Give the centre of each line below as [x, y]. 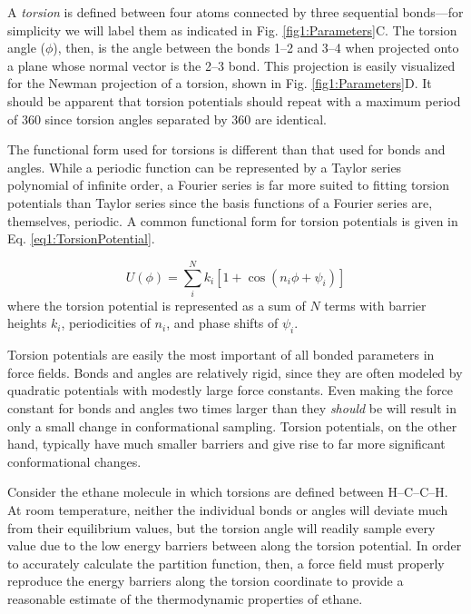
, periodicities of [106, 323]
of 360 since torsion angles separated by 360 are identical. [167, 119]
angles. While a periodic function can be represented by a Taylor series [205, 167]
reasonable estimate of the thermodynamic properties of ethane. [185, 598]
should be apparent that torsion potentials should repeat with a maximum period [234, 100]
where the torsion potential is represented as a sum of [157, 305]
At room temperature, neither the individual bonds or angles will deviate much [228, 509]
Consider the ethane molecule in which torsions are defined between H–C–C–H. [228, 492]
